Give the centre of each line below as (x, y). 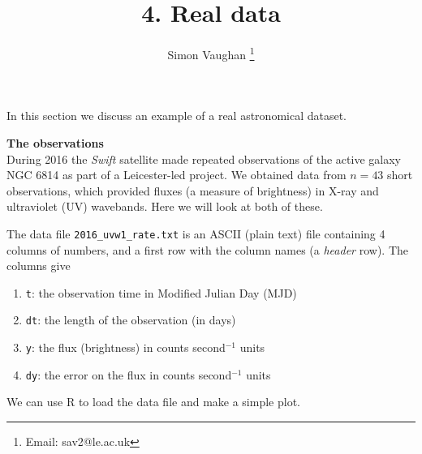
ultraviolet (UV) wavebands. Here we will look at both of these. (165, 206)
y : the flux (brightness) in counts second (125, 347)
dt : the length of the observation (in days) (131, 320)
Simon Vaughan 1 (211, 53)
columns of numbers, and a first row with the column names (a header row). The (207, 249)
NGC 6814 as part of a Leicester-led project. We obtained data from (177, 175)
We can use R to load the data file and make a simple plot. (153, 402)
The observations (55, 142)
